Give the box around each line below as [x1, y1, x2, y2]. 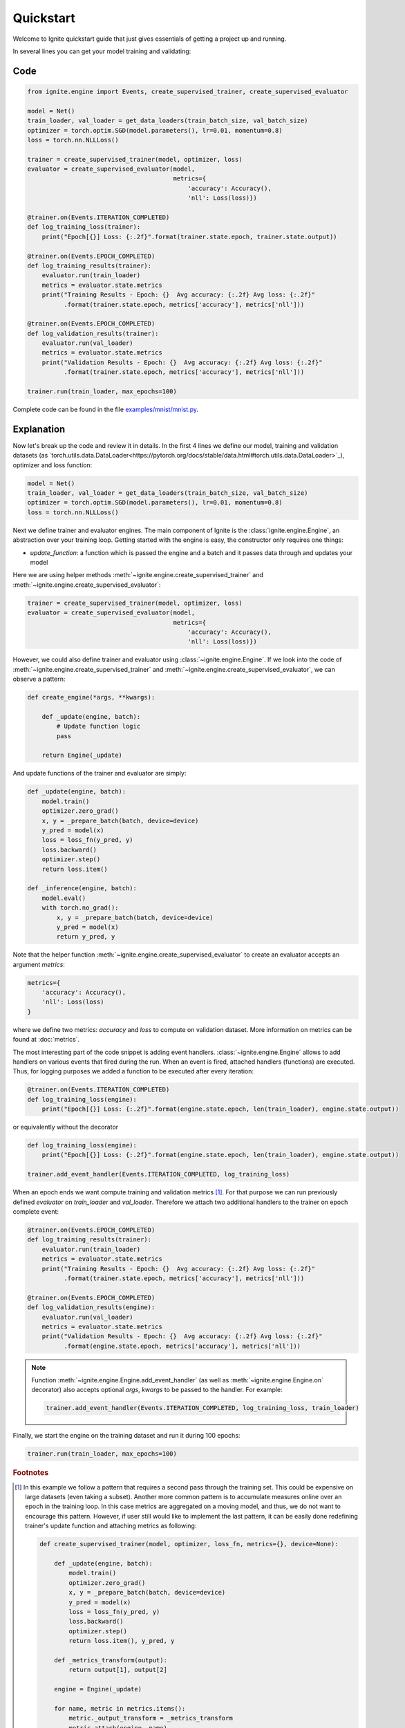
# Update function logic [56, 722, 141, 731]
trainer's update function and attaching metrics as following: [25, 1521, 197, 1530]
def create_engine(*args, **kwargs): [27, 693, 156, 702]
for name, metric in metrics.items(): [54, 1704, 186, 1712]
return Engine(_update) [41, 751, 122, 760]
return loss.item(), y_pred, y [68, 1637, 175, 1645]
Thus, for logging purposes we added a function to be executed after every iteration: [12, 1067, 254, 1076]
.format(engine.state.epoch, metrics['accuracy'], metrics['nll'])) [63, 1342, 301, 1350]
